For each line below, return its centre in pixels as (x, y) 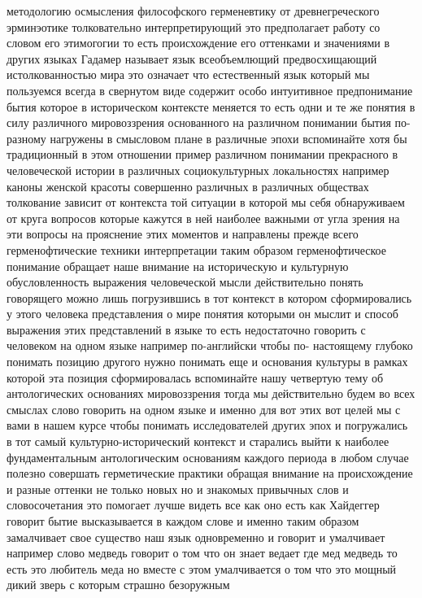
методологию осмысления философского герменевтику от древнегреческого (193, 11)
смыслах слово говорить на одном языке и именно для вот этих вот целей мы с (204, 409)
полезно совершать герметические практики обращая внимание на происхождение (210, 473)
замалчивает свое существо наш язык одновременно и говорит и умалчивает (196, 537)
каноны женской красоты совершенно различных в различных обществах (188, 186)
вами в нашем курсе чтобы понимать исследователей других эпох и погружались (207, 425)
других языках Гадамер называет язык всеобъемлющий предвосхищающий (192, 58)
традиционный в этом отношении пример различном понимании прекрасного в (202, 154)
